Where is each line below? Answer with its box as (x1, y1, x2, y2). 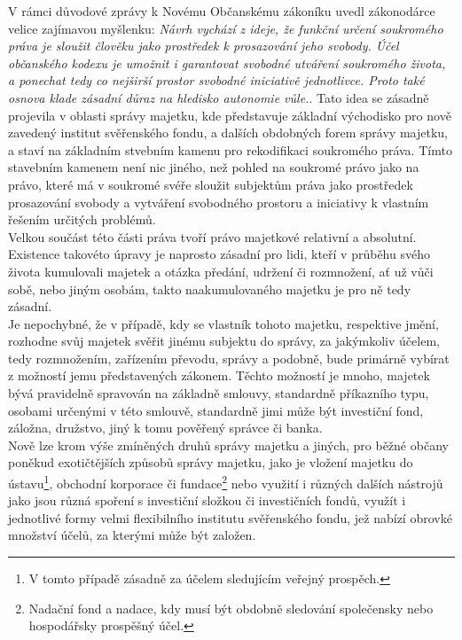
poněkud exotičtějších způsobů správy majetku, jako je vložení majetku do (8, 453, 413, 472)
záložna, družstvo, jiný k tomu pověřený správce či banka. (8, 418, 323, 437)
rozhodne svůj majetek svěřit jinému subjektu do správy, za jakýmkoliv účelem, (8, 332, 440, 350)
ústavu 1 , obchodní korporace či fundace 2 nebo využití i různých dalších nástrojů (8, 472, 443, 492)
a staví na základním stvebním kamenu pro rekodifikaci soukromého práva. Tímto (8, 140, 452, 159)
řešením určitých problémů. (8, 210, 156, 229)
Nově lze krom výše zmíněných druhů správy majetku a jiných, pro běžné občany (8, 435, 449, 454)
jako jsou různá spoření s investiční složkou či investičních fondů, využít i (8, 491, 406, 510)
